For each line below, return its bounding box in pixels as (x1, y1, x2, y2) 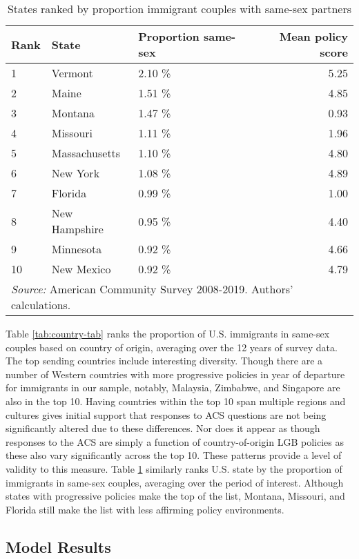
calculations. (11, 297, 71, 313)
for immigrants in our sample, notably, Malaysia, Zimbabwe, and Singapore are (6, 380, 340, 395)
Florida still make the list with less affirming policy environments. (6, 502, 284, 516)
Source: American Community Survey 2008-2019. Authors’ (11, 281, 293, 297)
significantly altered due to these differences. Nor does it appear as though (6, 421, 320, 435)
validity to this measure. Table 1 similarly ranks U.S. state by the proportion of (6, 461, 342, 475)
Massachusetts (51, 145, 121, 161)
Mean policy (279, 28, 348, 44)
